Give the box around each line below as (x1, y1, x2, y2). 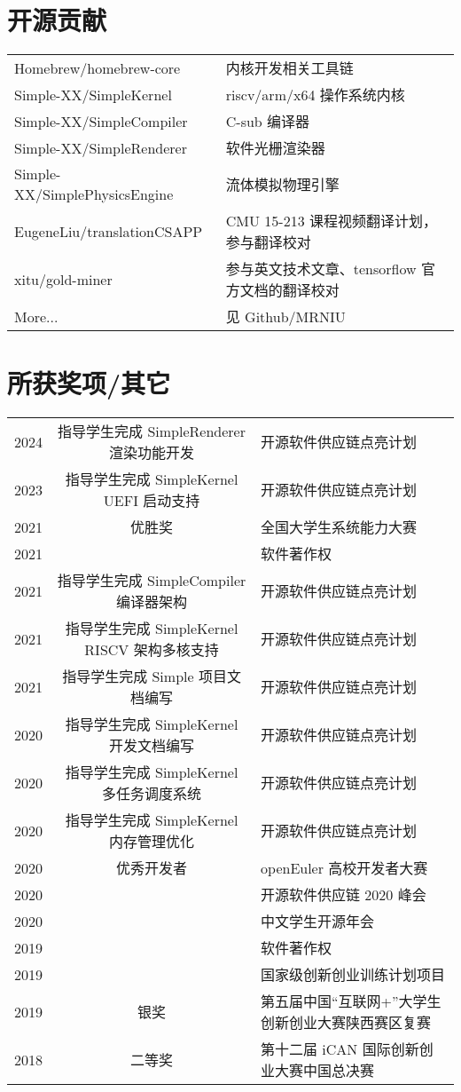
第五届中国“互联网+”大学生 (261, 991, 441, 1012)
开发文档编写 (109, 735, 195, 756)
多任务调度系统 (102, 783, 202, 804)
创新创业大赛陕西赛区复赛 (261, 1012, 432, 1033)
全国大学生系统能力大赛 (261, 517, 418, 538)
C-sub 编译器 (225, 111, 310, 132)
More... (14, 305, 59, 327)
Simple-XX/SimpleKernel (14, 83, 172, 105)
